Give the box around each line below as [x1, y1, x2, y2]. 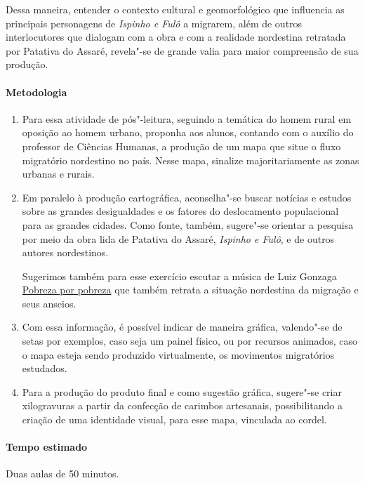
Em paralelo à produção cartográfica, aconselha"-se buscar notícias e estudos [22, 190, 352, 204]
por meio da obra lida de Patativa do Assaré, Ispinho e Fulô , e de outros [22, 231, 335, 246]
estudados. [22, 361, 67, 376]
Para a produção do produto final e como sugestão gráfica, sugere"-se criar [22, 384, 342, 399]
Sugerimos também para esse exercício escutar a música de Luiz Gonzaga [22, 268, 337, 283]
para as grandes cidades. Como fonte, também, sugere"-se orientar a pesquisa [22, 217, 354, 232]
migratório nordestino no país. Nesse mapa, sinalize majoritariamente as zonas [22, 152, 359, 167]
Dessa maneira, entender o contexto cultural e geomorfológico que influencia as [6, 2, 345, 16]
